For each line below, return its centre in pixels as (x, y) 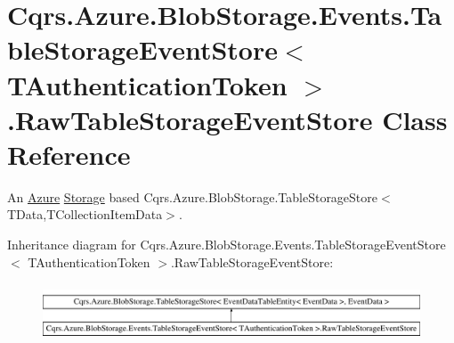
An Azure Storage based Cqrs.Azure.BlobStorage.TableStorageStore (193, 196)
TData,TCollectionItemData (85, 214)
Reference (69, 154)
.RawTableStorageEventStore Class (227, 119)
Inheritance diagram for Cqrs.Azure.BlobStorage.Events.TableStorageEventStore (227, 245)
